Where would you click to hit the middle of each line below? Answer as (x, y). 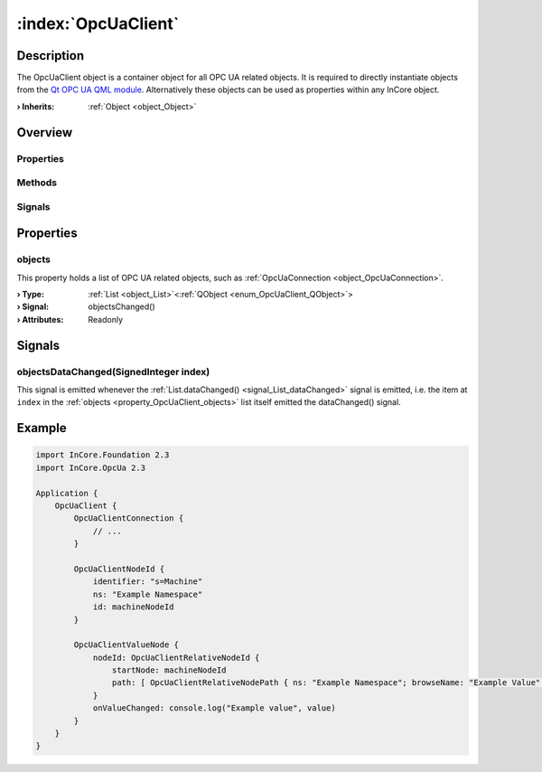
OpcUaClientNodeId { (119, 569)
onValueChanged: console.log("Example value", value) (214, 708)
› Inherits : (36, 106)
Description (51, 56)
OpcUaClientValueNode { (126, 645)
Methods (37, 183)
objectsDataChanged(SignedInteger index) (113, 372)
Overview (45, 132)
